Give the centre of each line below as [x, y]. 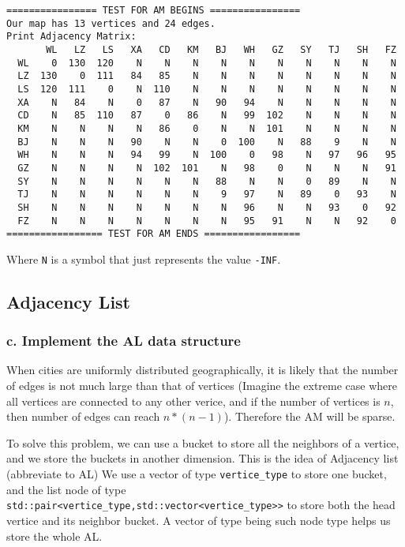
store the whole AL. [54, 536]
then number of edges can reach [83, 416]
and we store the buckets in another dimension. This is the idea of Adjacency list [202, 458]
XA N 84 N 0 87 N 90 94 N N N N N [207, 102]
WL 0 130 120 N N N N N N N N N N [207, 63]
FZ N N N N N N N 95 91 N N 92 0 [207, 221]
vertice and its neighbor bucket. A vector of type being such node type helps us [199, 520]
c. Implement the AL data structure [124, 341]
